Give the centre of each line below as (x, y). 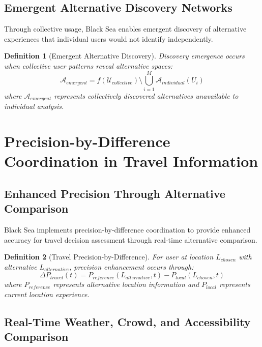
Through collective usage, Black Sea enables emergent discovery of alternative (125, 29)
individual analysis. (34, 106)
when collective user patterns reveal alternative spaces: (89, 65)
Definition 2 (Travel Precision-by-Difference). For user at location (109, 257)
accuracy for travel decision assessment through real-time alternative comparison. (131, 239)
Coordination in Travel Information (131, 161)
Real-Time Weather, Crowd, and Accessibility (127, 321)
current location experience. (47, 294)
